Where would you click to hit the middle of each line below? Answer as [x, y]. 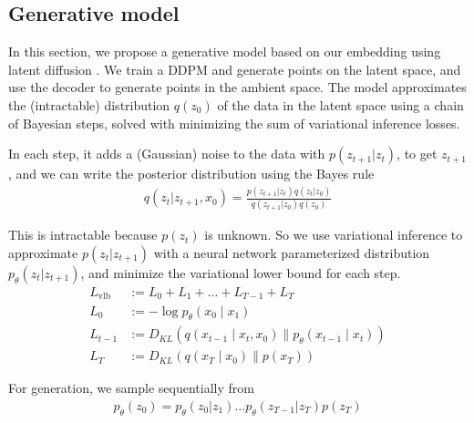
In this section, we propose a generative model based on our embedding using [225, 52]
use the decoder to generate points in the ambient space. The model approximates [237, 87]
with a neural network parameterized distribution [292, 253]
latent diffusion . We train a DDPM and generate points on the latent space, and [235, 69]
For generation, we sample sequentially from [131, 388]
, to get [417, 154]
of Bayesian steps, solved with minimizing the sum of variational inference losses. [234, 123]
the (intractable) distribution [89, 104]
